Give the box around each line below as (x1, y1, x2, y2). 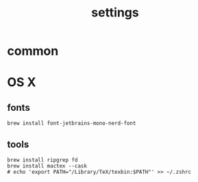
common (7, 43, 59, 59)
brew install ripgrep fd (7, 157, 78, 164)
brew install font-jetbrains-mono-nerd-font (7, 120, 136, 127)
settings (91, 5, 139, 21)
